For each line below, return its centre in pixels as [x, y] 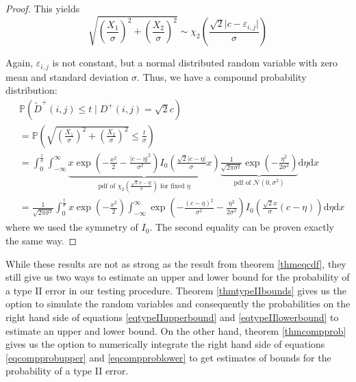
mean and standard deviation [67, 76]
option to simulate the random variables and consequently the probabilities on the [178, 304]
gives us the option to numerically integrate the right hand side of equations [165, 344]
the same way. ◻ [41, 241]
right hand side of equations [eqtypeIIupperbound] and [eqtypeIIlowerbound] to [172, 317]
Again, [20, 63]
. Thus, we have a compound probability [222, 76]
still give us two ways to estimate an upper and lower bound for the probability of [178, 277]
